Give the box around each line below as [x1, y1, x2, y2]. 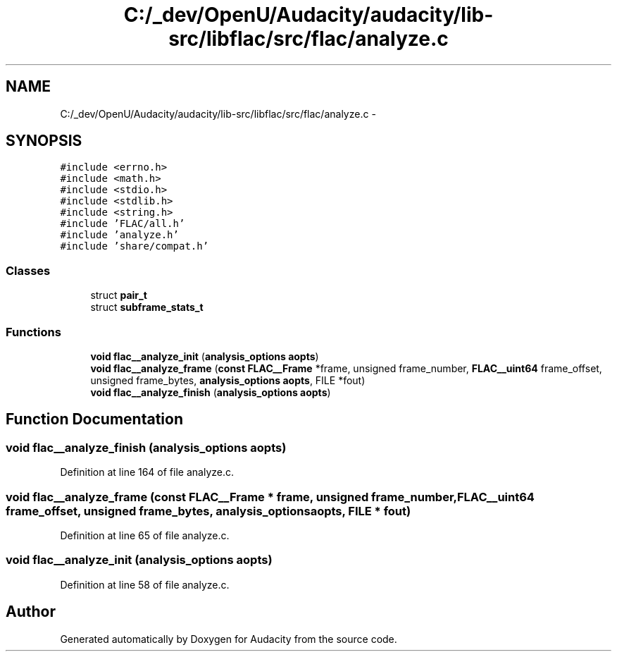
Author [6, 603, 56, 621]
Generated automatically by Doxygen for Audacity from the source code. [60, 632, 397, 645]
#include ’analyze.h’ [60, 229, 179, 241]
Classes [6, 263, 51, 278]
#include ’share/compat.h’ [60, 240, 209, 252]
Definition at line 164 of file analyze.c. [60, 466, 235, 479]
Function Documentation [6, 410, 183, 429]
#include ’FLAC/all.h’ [60, 218, 185, 230]
